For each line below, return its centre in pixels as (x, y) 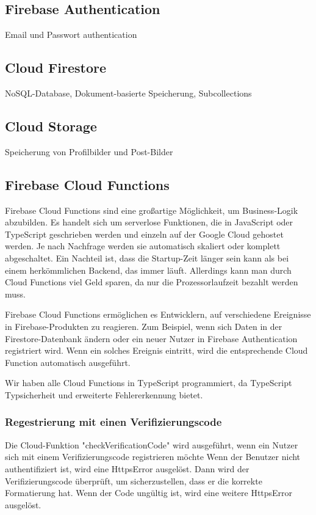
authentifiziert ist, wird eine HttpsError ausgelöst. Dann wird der (127, 468)
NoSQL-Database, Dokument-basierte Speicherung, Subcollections (128, 93)
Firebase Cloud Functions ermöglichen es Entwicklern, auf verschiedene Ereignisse (158, 314)
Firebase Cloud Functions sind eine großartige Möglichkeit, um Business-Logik (152, 210)
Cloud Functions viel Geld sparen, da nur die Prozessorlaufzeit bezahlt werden (152, 282)
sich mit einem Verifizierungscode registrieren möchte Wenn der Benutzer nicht (153, 457)
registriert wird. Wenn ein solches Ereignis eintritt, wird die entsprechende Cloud (156, 350)
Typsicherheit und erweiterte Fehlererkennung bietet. (104, 394)
